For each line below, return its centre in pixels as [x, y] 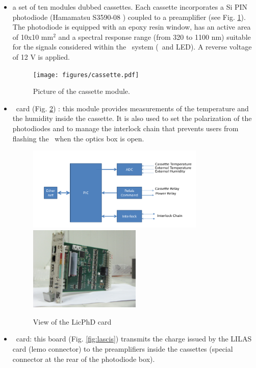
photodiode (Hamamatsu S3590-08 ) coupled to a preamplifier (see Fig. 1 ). [129, 17]
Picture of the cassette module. [81, 91]
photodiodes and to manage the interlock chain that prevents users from [125, 128]
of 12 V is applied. [41, 56]
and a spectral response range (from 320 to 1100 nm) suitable [155, 36]
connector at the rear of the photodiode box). [84, 359]
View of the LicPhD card [72, 321]
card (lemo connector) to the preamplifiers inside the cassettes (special [123, 348]
